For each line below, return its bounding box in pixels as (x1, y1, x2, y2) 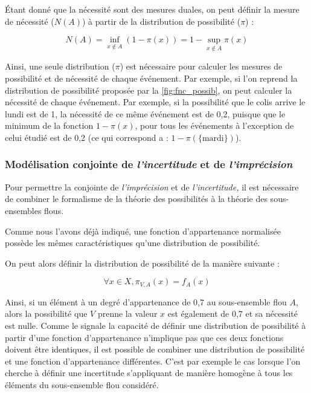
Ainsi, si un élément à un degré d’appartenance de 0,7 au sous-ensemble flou (5, 295, 287, 308)
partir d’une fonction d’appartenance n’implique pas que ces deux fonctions (5, 331, 284, 343)
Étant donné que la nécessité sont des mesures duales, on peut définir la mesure (5, 3, 300, 15)
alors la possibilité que (5, 307, 88, 320)
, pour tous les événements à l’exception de (135, 119, 294, 132)
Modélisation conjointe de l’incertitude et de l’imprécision (5, 157, 293, 172)
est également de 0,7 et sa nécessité (167, 307, 298, 320)
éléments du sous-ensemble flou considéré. (5, 378, 159, 391)
